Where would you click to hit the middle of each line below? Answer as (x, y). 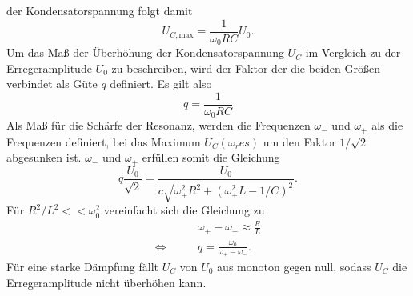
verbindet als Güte (52, 84)
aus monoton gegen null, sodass (294, 266)
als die (387, 125)
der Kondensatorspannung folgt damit (100, 10)
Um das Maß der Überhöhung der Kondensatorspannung (145, 52)
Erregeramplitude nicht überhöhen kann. (106, 282)
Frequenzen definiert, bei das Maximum (104, 141)
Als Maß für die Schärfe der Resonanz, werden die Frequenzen (158, 125)
